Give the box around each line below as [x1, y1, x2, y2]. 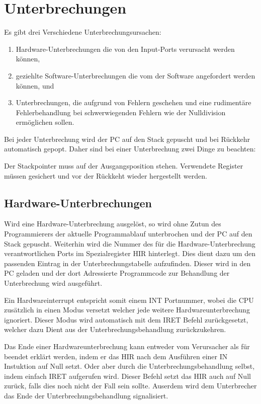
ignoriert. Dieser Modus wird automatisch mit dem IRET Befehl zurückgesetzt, [4, 314, 248, 325]
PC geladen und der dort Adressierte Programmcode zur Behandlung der [4, 268, 230, 278]
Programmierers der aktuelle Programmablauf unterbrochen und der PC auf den [4, 228, 252, 239]
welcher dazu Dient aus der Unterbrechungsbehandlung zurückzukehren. [4, 324, 226, 335]
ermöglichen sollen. [16, 117, 74, 127]
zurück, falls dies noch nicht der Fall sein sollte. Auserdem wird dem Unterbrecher [4, 380, 257, 391]
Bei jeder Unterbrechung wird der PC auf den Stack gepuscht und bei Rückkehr [4, 133, 250, 144]
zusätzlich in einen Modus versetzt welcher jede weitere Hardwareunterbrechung [4, 304, 250, 315]
